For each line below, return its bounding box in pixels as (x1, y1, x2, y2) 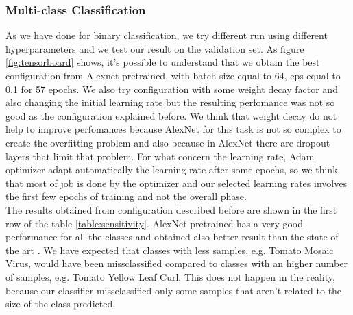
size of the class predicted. (5, 297, 116, 311)
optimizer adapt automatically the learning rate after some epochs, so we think (5, 162, 338, 177)
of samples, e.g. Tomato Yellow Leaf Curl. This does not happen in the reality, (5, 269, 335, 283)
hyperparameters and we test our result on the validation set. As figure (5, 41, 304, 55)
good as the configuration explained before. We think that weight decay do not (5, 108, 337, 123)
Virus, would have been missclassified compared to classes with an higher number (5, 256, 348, 270)
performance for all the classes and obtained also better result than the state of (5, 229, 339, 244)
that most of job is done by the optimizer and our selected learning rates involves (5, 175, 347, 190)
